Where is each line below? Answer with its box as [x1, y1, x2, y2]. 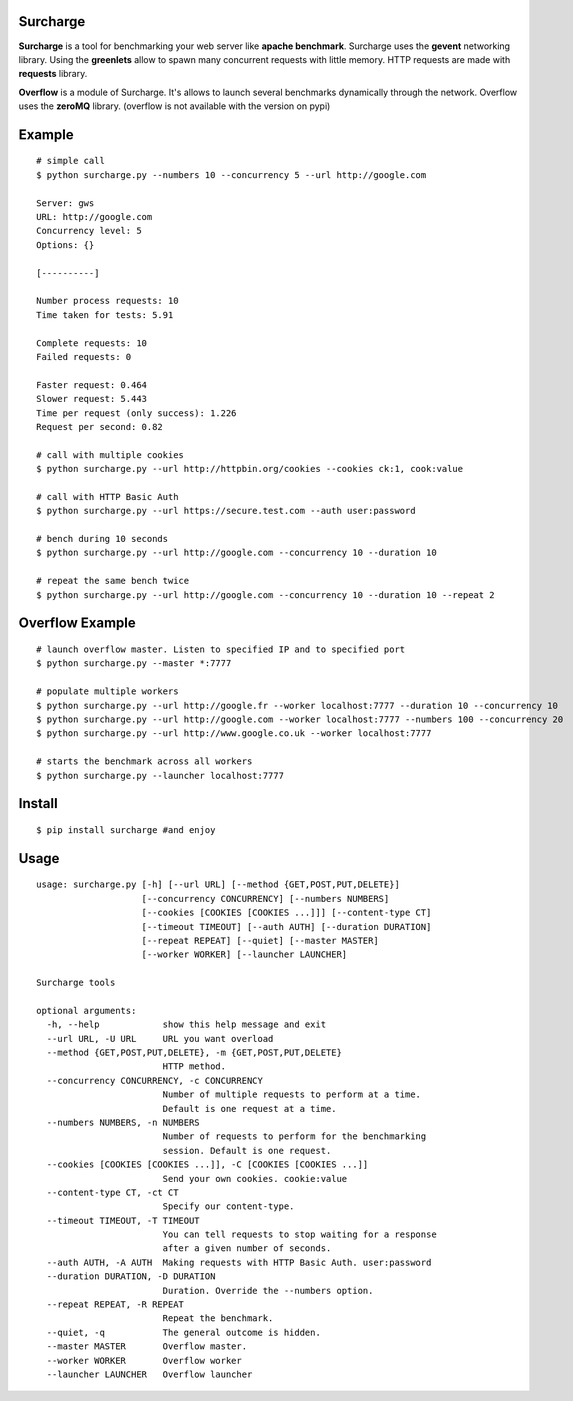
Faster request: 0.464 [36, 379, 148, 390]
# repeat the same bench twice [36, 575, 190, 587]
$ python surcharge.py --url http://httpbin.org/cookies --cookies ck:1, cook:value [36, 463, 464, 475]
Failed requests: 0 [36, 351, 132, 362]
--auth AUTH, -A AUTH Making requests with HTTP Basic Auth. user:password [46, 1256, 432, 1268]
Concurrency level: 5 [36, 225, 142, 237]
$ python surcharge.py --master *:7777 [36, 658, 232, 669]
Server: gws [36, 197, 95, 209]
